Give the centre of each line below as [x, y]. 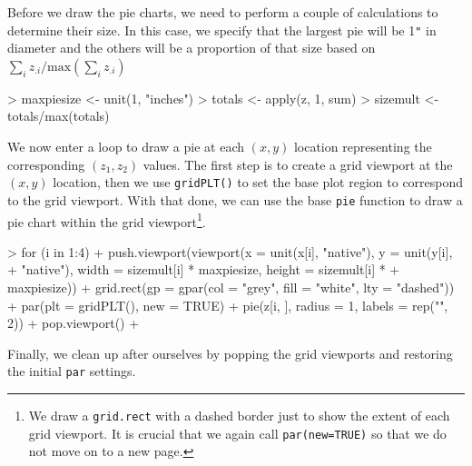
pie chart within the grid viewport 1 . [107, 220]
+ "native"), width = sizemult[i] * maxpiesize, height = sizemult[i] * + [204, 269]
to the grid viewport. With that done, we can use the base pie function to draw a [235, 199]
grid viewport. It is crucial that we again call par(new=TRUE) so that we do [237, 433]
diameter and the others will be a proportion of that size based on [192, 48]
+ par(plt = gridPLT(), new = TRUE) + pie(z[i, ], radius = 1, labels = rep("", [228, 305]
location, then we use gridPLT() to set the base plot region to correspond [258, 182]
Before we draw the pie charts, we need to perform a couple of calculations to [223, 12]
